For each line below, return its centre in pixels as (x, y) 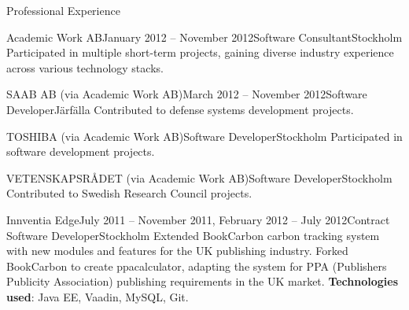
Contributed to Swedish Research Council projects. (129, 193)
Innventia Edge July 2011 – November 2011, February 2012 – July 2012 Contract (198, 219)
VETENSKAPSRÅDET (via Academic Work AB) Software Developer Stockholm (199, 177)
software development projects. (81, 151)
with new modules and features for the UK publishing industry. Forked (177, 251)
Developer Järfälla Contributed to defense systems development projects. (180, 109)
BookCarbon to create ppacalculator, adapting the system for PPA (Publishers (197, 266)
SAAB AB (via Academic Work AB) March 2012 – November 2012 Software (187, 94)
